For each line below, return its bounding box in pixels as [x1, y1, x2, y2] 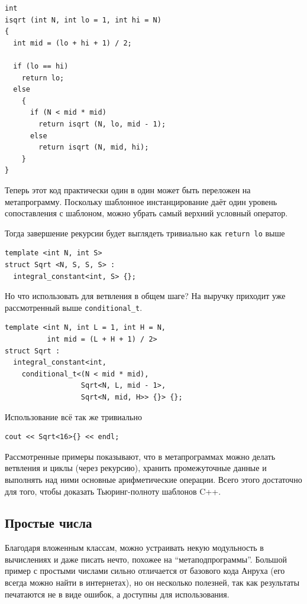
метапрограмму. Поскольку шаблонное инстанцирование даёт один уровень [5, 195, 277, 207]
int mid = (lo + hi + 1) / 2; [13, 38, 132, 47]
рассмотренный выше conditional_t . [5, 301, 143, 313]
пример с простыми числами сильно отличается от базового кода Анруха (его [5, 564, 285, 577]
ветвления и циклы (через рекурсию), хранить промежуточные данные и [5, 462, 267, 474]
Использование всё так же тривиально [5, 410, 142, 423]
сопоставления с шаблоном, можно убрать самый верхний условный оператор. [5, 207, 288, 219]
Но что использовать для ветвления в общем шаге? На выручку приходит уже [5, 290, 286, 302]
